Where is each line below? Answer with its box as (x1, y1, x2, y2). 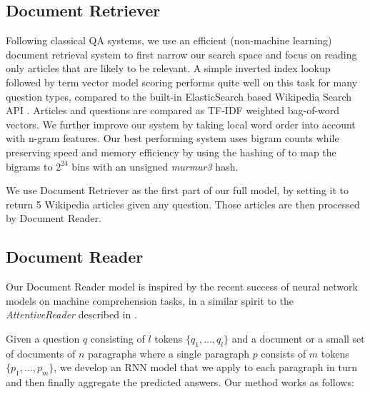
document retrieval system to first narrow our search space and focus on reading (6, 46, 357, 61)
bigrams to (6, 158, 53, 173)
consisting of (90, 330, 145, 345)
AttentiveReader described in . (6, 307, 137, 322)
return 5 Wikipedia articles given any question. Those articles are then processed (6, 196, 360, 211)
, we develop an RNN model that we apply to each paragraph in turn (54, 360, 357, 375)
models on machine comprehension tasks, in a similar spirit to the (6, 293, 294, 308)
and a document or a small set (231, 330, 365, 345)
